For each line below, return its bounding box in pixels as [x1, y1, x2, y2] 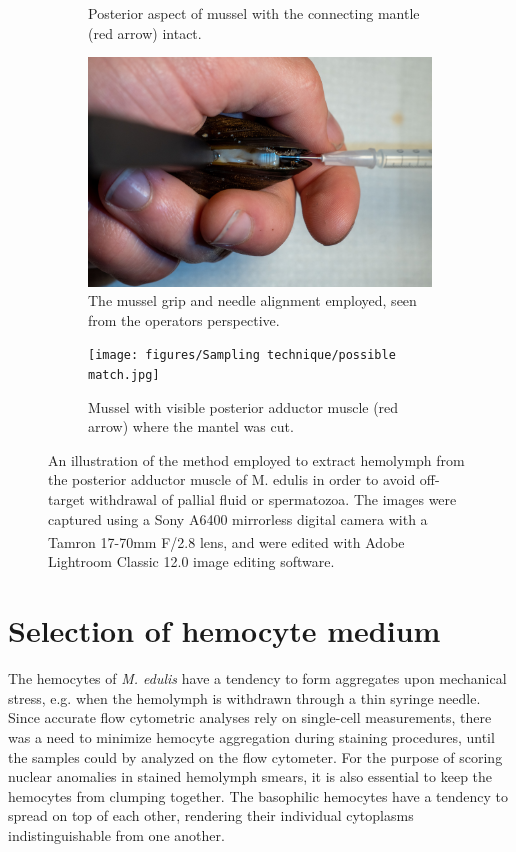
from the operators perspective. [88, 309, 280, 330]
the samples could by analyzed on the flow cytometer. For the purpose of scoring [8, 746, 503, 767]
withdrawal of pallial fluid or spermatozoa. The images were [89, 488, 457, 509]
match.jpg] [88, 367, 160, 382]
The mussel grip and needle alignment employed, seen [88, 290, 417, 311]
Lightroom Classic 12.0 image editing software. [48, 551, 335, 572]
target [48, 488, 85, 509]
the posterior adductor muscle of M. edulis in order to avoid [48, 469, 416, 490]
